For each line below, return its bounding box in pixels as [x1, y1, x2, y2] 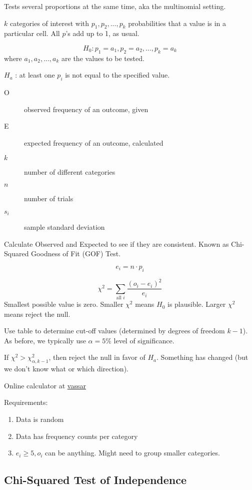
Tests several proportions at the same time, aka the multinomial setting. [4, 1, 226, 11]
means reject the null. [4, 308, 70, 319]
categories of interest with [9, 18, 89, 28]
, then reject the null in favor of [48, 352, 145, 362]
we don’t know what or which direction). [4, 363, 128, 374]
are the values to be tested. [61, 53, 144, 63]
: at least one [15, 70, 55, 80]
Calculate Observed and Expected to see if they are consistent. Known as [4, 238, 229, 249]
